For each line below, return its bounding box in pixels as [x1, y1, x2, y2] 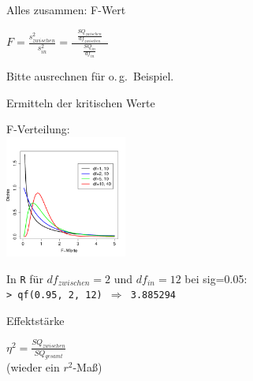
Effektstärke [6, 312, 65, 328]
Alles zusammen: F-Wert [6, 2, 126, 17]
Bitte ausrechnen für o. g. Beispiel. [6, 67, 174, 84]
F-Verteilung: [6, 121, 70, 137]
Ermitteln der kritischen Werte [6, 94, 155, 110]
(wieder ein [6, 359, 60, 375]
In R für [6, 270, 43, 286]
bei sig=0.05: [184, 270, 247, 286]
